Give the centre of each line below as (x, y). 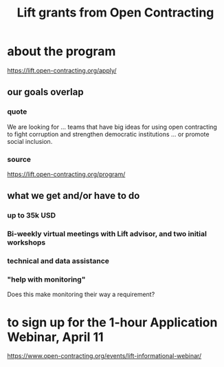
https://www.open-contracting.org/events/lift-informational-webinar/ (104, 356)
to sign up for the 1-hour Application (112, 322)
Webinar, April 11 (56, 337)
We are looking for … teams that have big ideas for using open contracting (112, 127)
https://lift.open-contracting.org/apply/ (62, 70)
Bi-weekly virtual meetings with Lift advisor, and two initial (107, 234)
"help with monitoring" (46, 279)
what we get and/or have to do (74, 196)
